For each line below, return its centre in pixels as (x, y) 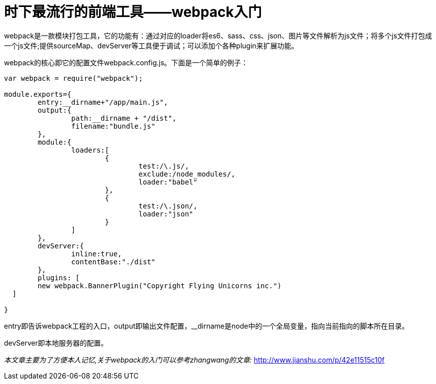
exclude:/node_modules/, (187, 174)
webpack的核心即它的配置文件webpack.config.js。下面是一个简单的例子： (126, 62)
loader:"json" (166, 214)
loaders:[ (90, 150)
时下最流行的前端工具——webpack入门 (133, 12)
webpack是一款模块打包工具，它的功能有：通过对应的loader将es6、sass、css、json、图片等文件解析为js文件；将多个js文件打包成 (218, 35)
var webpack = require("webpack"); (74, 78)
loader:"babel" (168, 182)
